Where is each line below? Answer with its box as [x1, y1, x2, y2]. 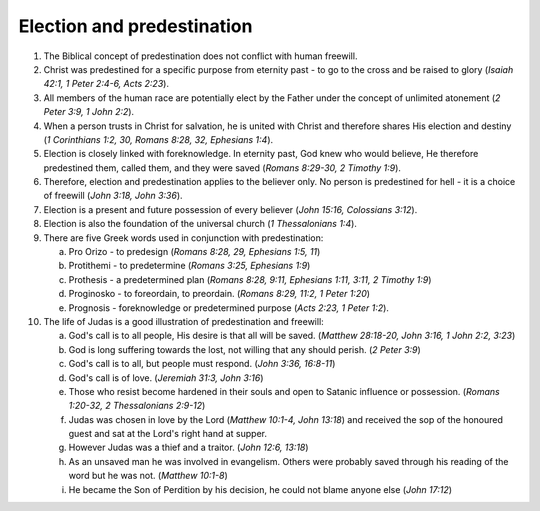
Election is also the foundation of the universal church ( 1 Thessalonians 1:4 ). [43, 218, 357, 230]
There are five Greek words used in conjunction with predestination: [43, 231, 324, 244]
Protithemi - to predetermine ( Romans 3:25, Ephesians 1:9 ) [68, 260, 311, 272]
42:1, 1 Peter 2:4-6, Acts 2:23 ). [43, 78, 170, 90]
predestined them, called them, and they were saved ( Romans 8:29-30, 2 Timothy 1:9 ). [43, 161, 402, 174]
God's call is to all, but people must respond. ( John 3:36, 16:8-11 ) [68, 358, 336, 370]
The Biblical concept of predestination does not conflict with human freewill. [43, 50, 358, 62]
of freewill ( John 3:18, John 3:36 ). [43, 190, 184, 202]
